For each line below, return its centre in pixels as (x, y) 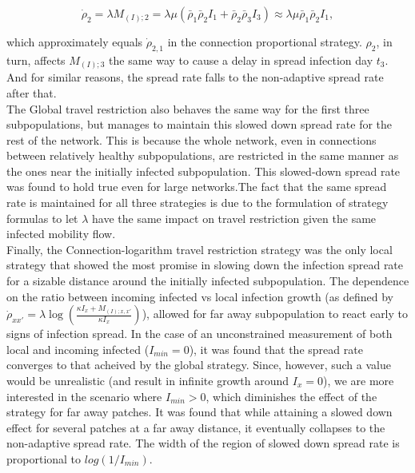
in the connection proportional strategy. (265, 42)
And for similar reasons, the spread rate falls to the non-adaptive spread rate (195, 77)
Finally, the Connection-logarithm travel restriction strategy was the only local (200, 249)
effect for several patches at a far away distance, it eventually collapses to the (196, 427)
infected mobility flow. (61, 234)
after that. (32, 92)
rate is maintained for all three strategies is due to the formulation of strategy (198, 203)
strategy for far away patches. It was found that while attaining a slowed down (200, 412)
